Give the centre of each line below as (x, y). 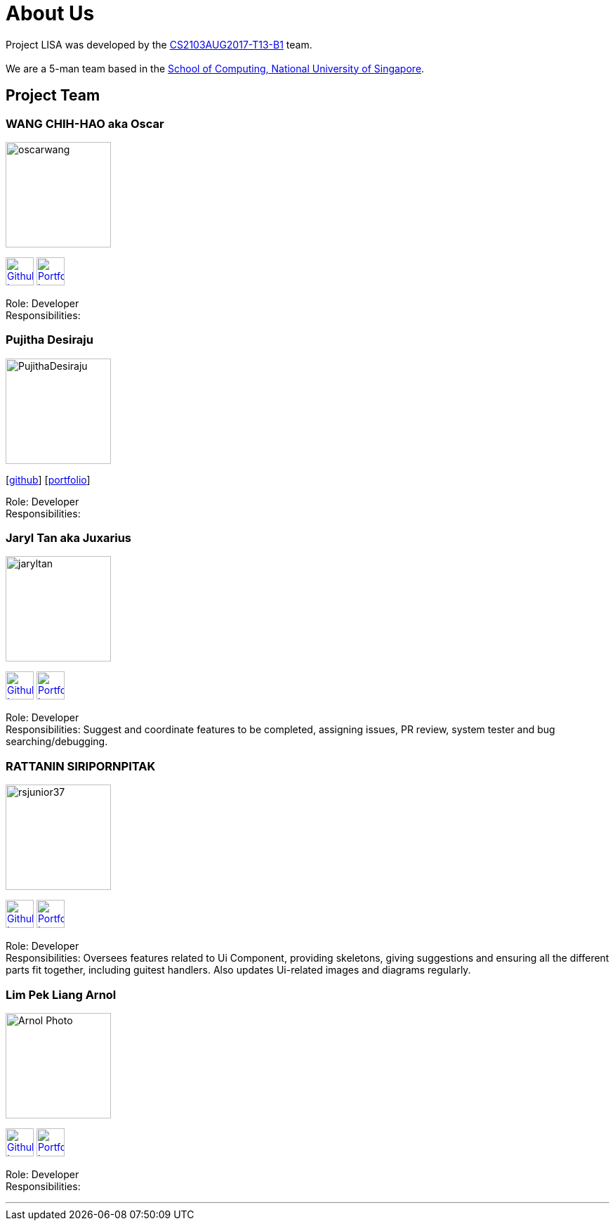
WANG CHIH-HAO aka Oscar (85, 123)
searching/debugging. (57, 742)
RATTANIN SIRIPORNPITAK (81, 766)
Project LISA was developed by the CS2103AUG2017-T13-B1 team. (159, 44)
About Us (50, 13)
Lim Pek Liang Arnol (61, 994)
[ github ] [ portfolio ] (48, 479)
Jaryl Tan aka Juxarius (69, 538)
